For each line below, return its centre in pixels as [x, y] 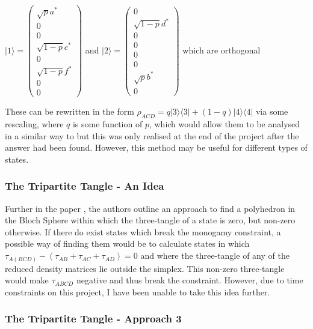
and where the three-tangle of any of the [215, 255]
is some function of [107, 124]
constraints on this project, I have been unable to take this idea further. [138, 291]
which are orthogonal [222, 50]
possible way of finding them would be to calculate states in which [127, 243]
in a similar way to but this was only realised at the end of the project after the [152, 135]
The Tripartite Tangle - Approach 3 [93, 318]
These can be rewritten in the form [70, 111]
